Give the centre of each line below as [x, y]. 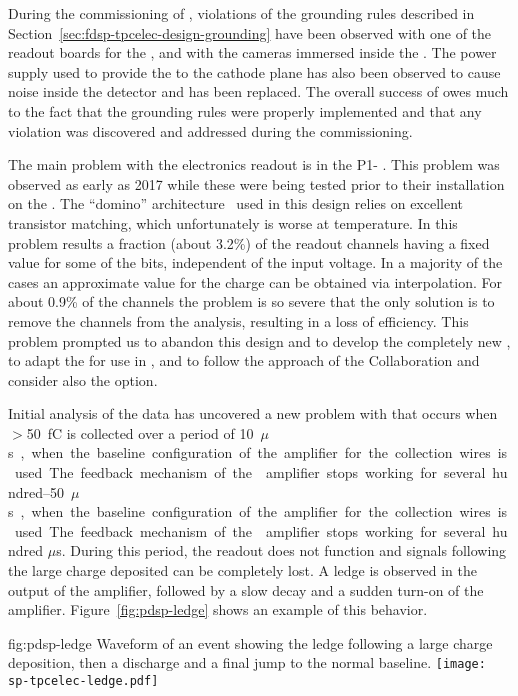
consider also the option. [83, 379]
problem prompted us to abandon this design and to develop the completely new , [259, 340]
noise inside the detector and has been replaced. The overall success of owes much [258, 91]
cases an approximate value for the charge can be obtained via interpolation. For [255, 281]
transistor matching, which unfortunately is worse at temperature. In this [233, 222]
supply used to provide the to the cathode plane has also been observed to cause [254, 71]
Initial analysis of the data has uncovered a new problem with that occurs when [253, 413]
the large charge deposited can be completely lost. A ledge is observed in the [242, 570]
